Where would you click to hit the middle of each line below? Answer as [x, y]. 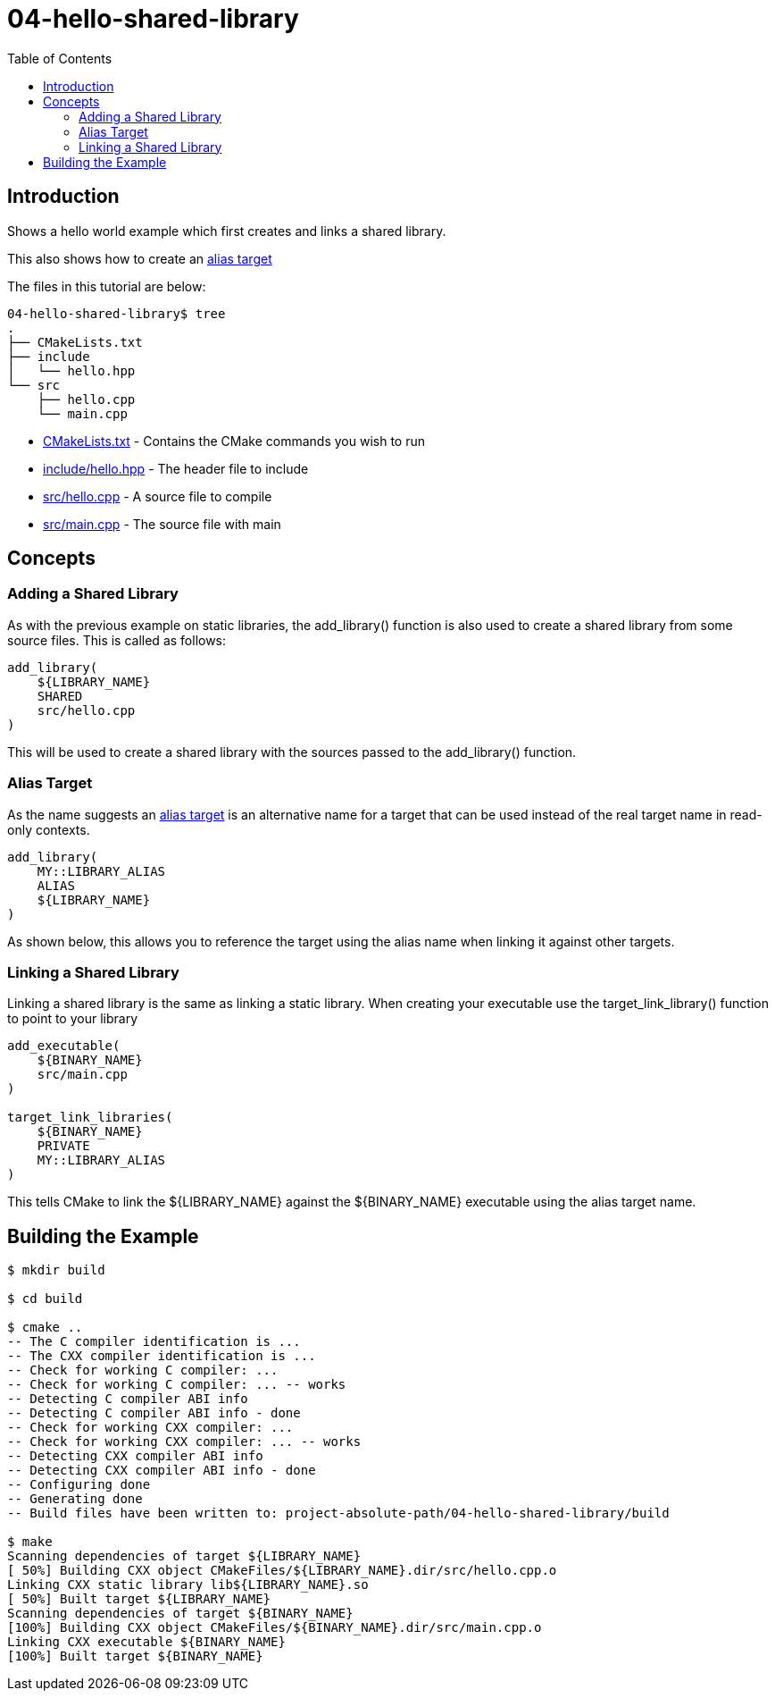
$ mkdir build [56, 1270]
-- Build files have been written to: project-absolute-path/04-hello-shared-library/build [338, 1513]
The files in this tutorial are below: [107, 286]
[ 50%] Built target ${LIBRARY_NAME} [139, 1599]
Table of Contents [60, 58]
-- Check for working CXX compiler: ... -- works [184, 1442]
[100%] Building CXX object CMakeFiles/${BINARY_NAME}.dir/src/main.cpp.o [275, 1628]
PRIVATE [63, 1146]
